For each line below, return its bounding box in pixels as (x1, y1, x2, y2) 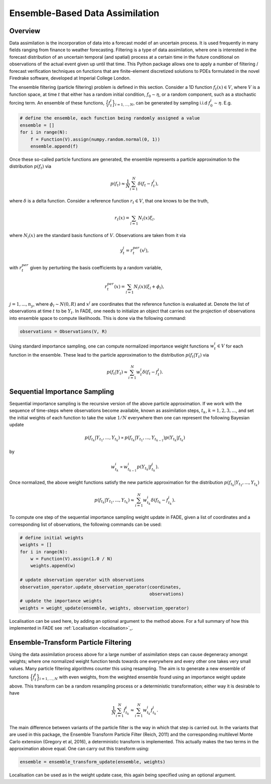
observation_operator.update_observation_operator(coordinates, (20, 584, 182, 590)
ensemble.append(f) (30, 143, 79, 149)
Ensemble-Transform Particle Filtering (9, 638, 131, 646)
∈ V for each (217, 343, 243, 349)
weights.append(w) (30, 563, 76, 569)
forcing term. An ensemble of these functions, (9, 99, 105, 105)
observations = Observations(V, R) (20, 328, 107, 334)
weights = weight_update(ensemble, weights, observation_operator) (20, 605, 190, 611)
